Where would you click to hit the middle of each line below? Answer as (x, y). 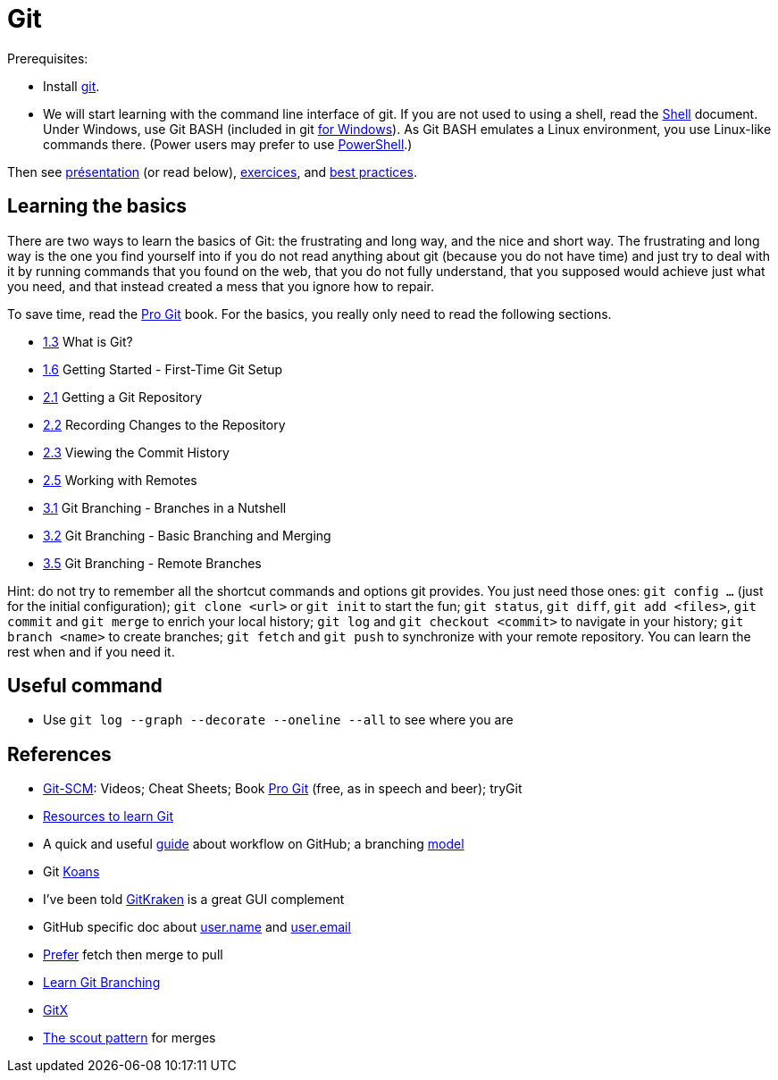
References (59, 754)
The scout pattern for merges (130, 1038)
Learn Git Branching (102, 983)
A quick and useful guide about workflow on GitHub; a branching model (254, 844)
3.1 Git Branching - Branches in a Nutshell (165, 507)
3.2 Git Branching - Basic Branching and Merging (187, 535)
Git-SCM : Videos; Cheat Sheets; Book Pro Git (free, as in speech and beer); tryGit (283, 789)
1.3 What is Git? (88, 341)
